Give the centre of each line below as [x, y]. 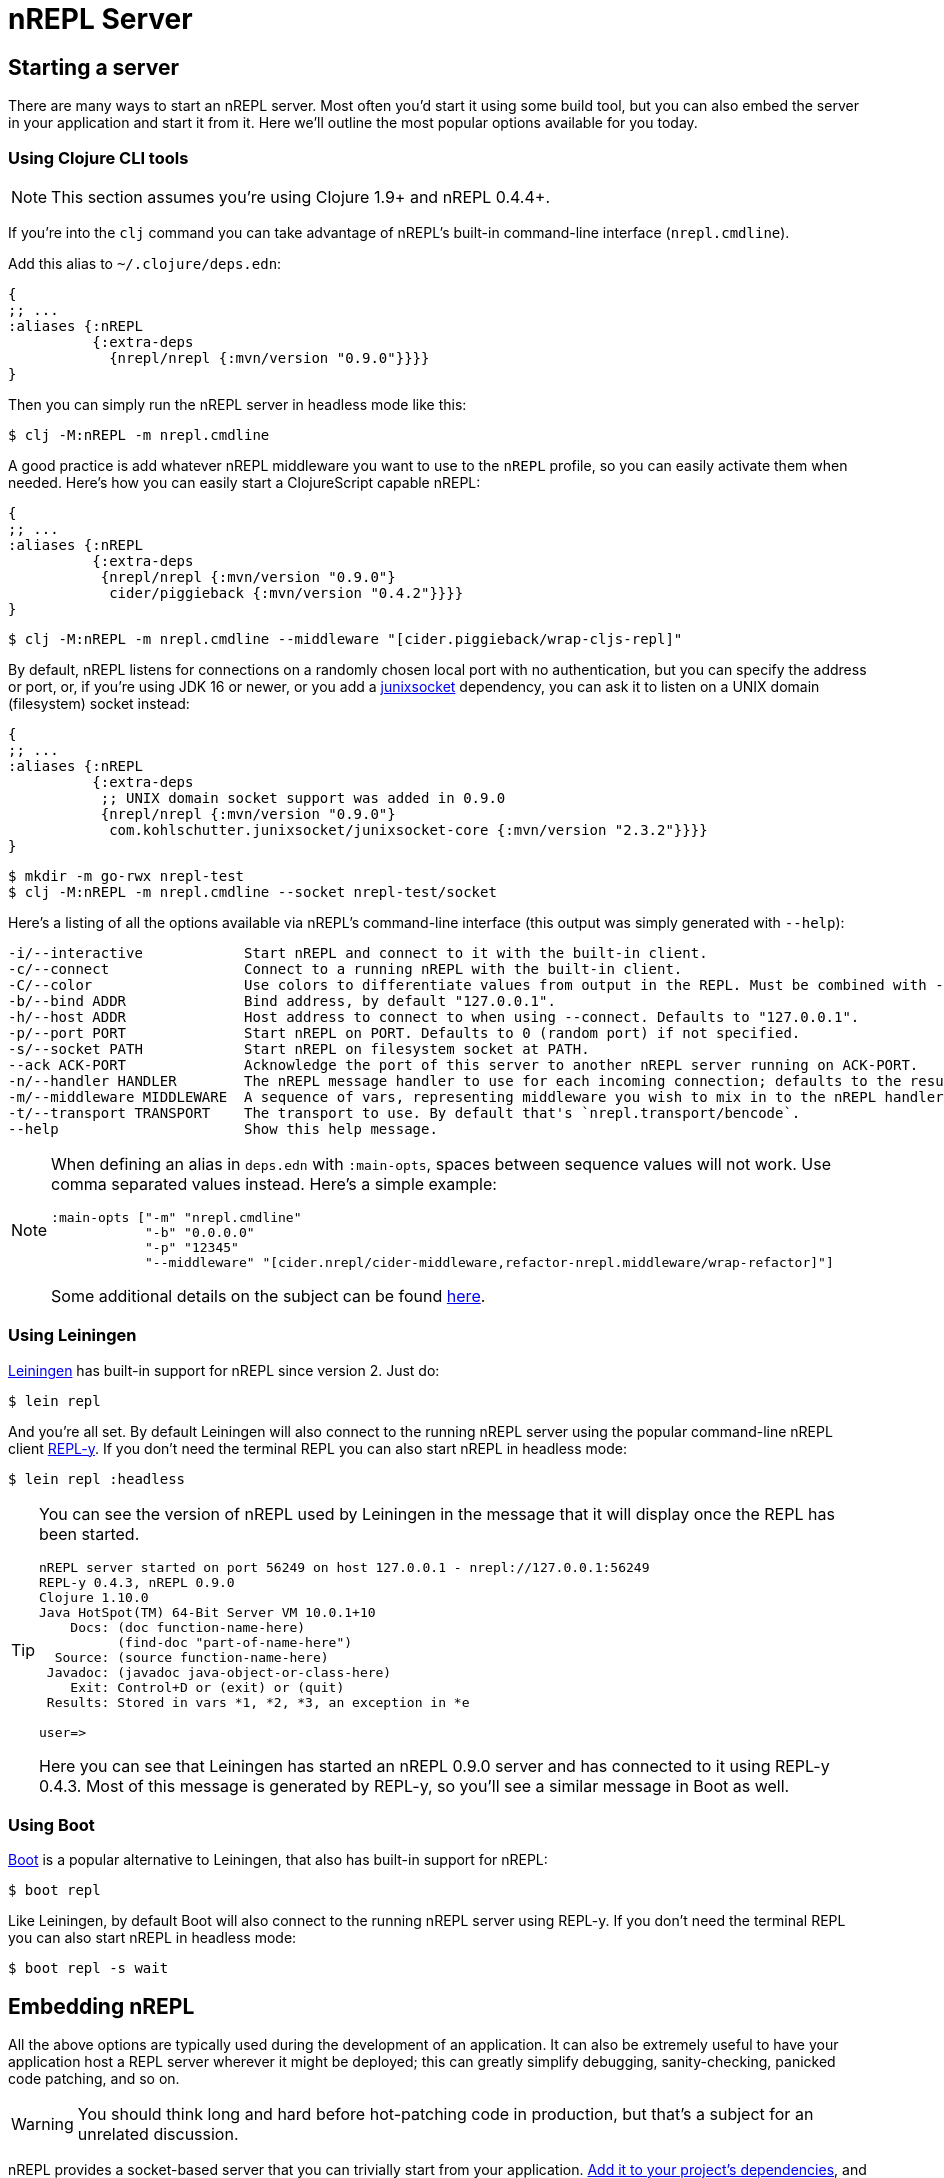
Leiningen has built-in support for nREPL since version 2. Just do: [224, 1370]
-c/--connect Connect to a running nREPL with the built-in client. [345, 968]
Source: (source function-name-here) [191, 1657]
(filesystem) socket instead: [99, 703]
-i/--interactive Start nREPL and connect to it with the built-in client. [358, 952]
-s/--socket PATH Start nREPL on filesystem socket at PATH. [299, 1048]
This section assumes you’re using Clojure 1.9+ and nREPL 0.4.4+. [300, 196]
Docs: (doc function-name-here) [188, 1627]
